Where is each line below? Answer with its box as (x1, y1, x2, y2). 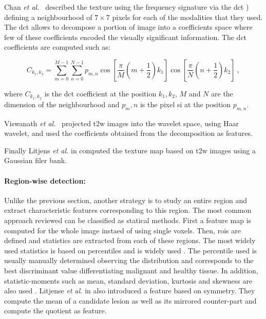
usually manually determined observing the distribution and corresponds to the (4, 255, 254, 266)
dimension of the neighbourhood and (4, 98, 120, 109)
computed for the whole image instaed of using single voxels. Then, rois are (4, 225, 241, 235)
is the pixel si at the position (140, 98, 231, 109)
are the (211, 88, 233, 98)
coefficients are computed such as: (4, 42, 110, 52)
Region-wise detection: (4, 175, 86, 186)
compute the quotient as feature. (4, 305, 107, 316)
